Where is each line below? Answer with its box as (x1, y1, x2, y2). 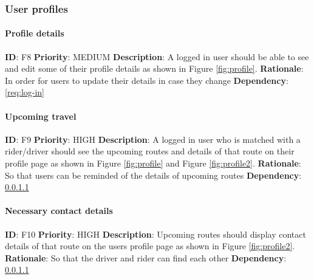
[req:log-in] (5, 86, 45, 98)
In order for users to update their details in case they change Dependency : (5, 74, 288, 86)
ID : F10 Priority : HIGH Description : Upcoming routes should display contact (5, 227, 306, 240)
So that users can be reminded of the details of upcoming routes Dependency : (5, 168, 302, 181)
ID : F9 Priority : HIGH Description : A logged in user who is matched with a (5, 133, 301, 145)
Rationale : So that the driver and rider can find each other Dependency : (5, 251, 287, 264)
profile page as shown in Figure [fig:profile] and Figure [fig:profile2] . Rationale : (5, 157, 301, 169)
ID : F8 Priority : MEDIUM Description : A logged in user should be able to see (5, 50, 309, 63)
